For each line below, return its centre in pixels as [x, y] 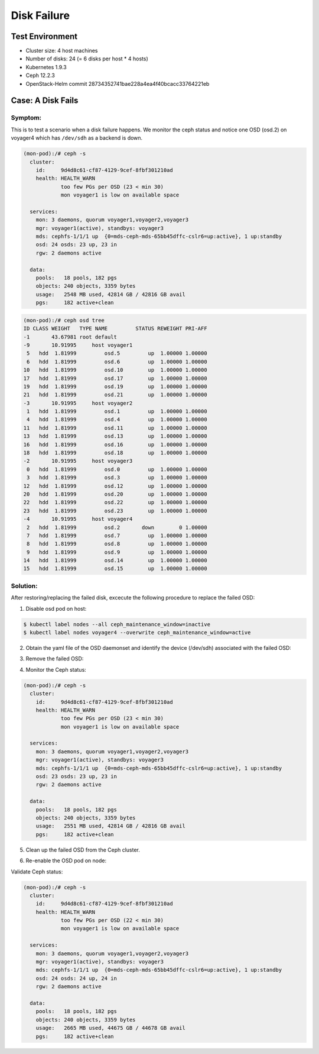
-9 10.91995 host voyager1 [78, 345]
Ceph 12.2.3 [40, 75]
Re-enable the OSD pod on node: [66, 860]
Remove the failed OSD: [55, 659]
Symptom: [26, 118]
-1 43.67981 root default [70, 337]
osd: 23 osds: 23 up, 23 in [77, 776]
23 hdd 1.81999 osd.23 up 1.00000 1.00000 [115, 511]
